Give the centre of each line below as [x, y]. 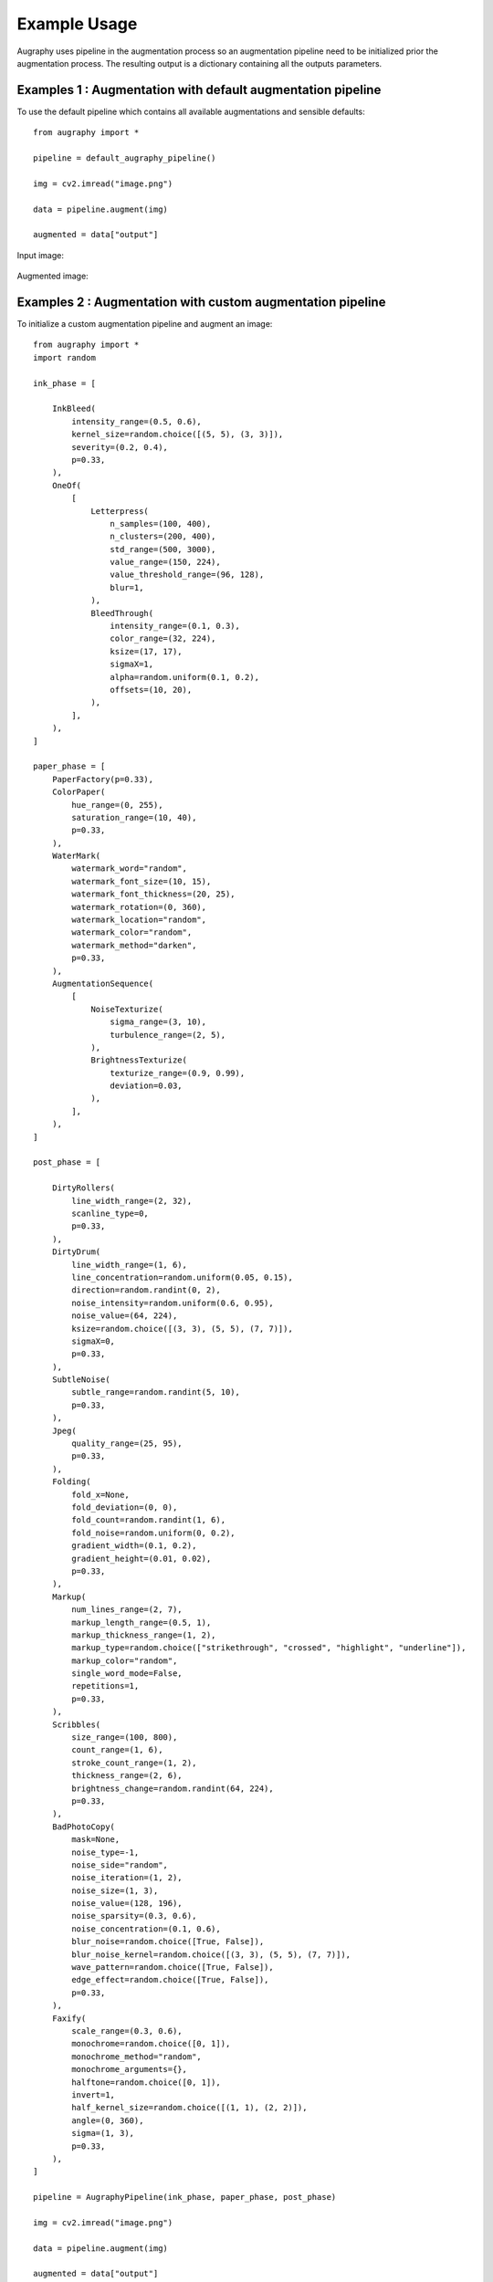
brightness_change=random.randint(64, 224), [173, 1788]
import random [64, 357]
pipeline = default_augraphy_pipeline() [125, 158]
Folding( [71, 1482]
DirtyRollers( [84, 1188]
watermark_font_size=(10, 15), [142, 881]
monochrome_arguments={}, [129, 2069]
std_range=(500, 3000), [163, 549]
